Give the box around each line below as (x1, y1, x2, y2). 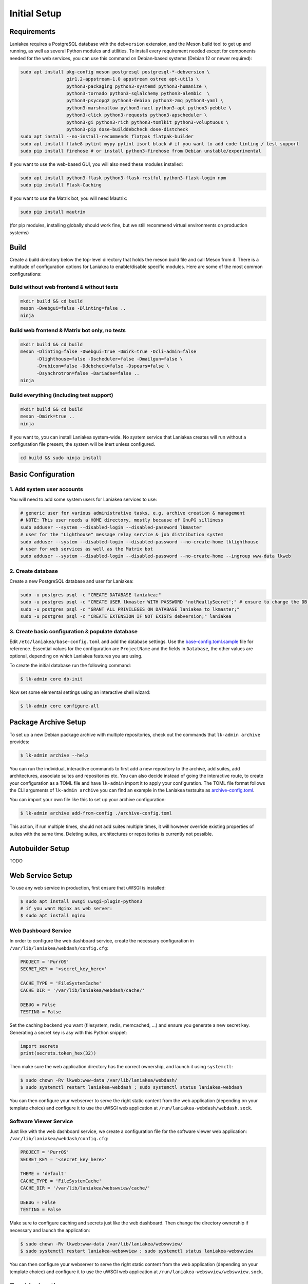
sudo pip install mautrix (20, 209, 86, 215)
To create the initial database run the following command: (9, 663, 131, 669)
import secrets (20, 1043, 59, 1049)
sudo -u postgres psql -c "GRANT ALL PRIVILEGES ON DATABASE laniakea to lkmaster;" (20, 606, 240, 612)
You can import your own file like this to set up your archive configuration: (9, 797, 166, 803)
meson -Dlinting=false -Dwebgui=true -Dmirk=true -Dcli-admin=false (20, 349, 197, 354)
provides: (9, 739, 30, 745)
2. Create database (9, 568, 59, 575)
